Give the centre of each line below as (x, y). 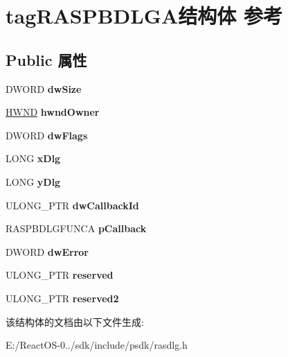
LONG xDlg (33, 158)
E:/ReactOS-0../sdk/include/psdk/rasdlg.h (97, 345)
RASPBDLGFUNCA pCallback (76, 228)
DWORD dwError (47, 251)
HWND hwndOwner (53, 112)
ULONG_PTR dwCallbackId (72, 205)
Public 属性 (46, 59)
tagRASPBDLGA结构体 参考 (144, 16)
